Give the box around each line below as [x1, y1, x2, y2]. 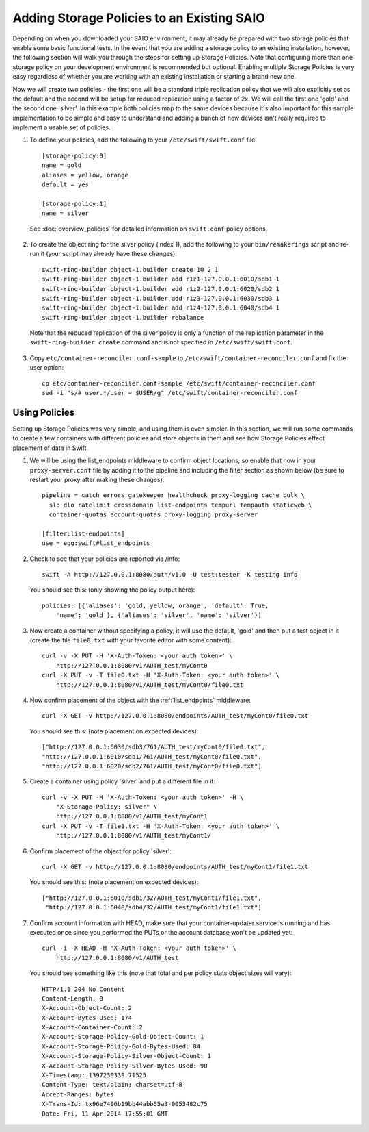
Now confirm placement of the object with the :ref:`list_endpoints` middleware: [29, 696, 251, 704]
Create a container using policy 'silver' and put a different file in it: [29, 777, 215, 785]
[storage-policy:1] [42, 199, 107, 207]
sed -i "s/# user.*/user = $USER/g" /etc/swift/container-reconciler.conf [42, 389, 298, 397]
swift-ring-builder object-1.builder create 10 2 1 [42, 266, 219, 273]
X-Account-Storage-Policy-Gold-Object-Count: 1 [42, 1033, 204, 1041]
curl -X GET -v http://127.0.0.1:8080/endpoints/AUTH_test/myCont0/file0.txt [42, 712, 309, 720]
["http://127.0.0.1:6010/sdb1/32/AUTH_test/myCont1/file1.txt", [42, 894, 262, 902]
